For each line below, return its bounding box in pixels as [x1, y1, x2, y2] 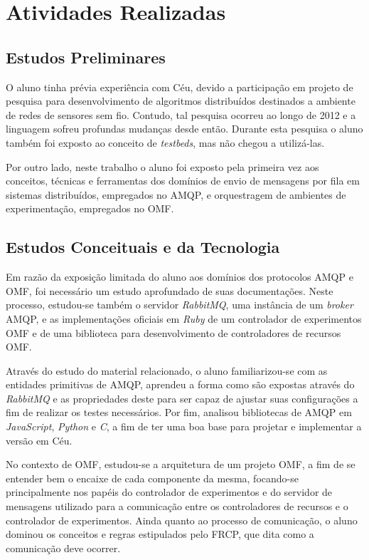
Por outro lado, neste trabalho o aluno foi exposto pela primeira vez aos [6, 159, 319, 174]
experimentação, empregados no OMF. [6, 201, 174, 216]
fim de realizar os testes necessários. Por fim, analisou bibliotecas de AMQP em [6, 405, 352, 420]
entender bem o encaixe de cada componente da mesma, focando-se [6, 470, 299, 485]
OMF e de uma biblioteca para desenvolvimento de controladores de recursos [6, 325, 341, 340]
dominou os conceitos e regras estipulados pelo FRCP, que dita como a [6, 527, 314, 541]
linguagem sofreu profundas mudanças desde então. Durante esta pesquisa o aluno [6, 121, 363, 136]
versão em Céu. [6, 432, 73, 447]
